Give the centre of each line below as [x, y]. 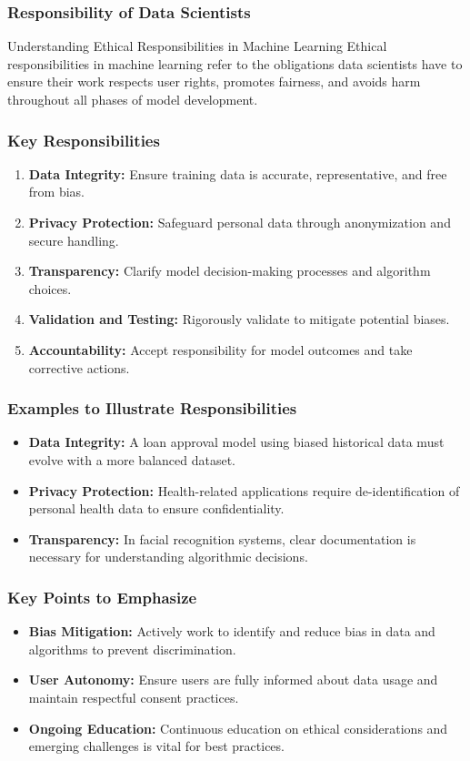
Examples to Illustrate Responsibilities [152, 408]
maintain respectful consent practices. [134, 697]
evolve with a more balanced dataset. [132, 459]
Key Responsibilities [84, 140]
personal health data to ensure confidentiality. [156, 508]
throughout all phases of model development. [133, 99]
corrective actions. [79, 367]
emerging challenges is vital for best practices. [156, 746]
